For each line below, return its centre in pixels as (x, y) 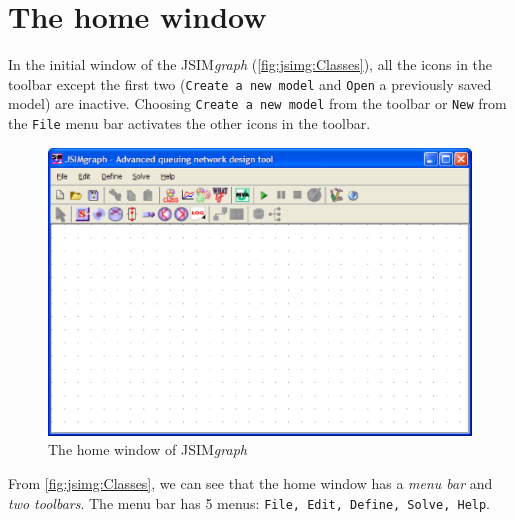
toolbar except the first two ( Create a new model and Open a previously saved (250, 83)
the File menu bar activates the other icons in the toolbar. (189, 123)
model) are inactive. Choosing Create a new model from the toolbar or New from (257, 103)
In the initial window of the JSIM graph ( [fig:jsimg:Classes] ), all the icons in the (250, 64)
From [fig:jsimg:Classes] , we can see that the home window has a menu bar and (250, 483)
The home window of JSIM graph (147, 449)
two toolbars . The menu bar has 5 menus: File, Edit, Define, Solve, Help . (249, 502)
